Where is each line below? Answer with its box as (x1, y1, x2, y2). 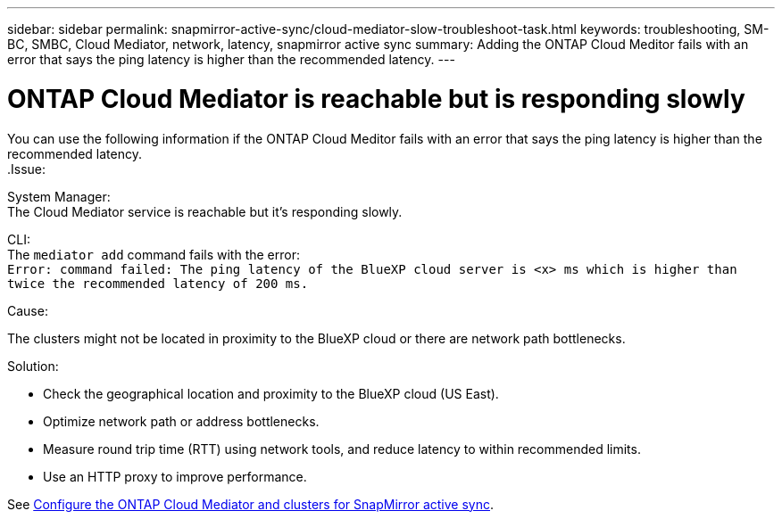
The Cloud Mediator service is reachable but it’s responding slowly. (7, 203, 403, 219)
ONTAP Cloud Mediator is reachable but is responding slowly (7, 83, 745, 114)
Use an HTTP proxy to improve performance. (43, 468, 307, 484)
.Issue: (7, 161, 46, 177)
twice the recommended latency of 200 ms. (7, 276, 309, 291)
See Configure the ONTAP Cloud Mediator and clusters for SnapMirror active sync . (7, 496, 495, 512)
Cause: (7, 302, 48, 318)
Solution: (7, 358, 59, 374)
